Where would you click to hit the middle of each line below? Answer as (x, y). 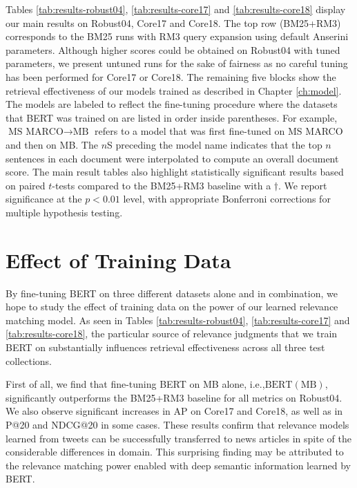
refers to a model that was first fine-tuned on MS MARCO (219, 131)
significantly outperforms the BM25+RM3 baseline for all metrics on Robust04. (174, 397)
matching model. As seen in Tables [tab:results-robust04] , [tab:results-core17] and (178, 320)
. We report (303, 185)
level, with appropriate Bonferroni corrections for (227, 199)
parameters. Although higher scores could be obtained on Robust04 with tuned (173, 49)
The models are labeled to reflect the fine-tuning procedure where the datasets (172, 104)
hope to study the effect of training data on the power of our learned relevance (172, 307)
